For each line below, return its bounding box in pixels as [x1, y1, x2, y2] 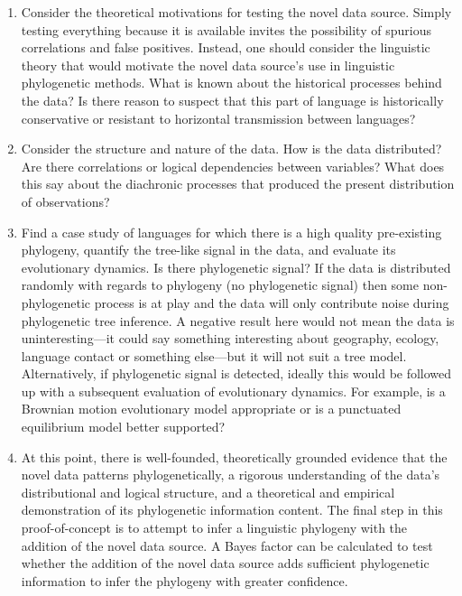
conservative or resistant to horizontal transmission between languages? [21, 108, 416, 127]
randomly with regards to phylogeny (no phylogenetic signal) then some [21, 275, 419, 294]
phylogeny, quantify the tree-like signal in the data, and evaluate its [21, 240, 396, 259]
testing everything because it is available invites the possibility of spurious [21, 20, 431, 39]
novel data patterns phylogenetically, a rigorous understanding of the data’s [21, 465, 440, 484]
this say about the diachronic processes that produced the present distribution [21, 174, 455, 193]
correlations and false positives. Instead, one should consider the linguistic [21, 38, 430, 57]
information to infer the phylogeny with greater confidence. [21, 571, 348, 590]
